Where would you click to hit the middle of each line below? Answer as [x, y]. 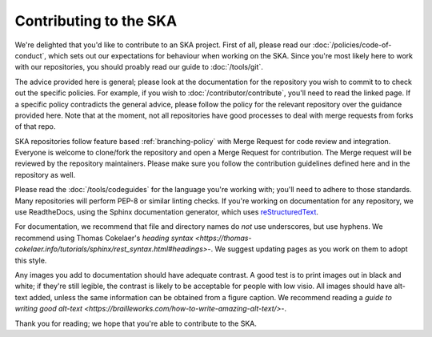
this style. [31, 260]
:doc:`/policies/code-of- [352, 45]
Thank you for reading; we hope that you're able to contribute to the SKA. [136, 323]
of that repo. [35, 126]
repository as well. [45, 175]
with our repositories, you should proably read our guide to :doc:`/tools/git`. [139, 67]
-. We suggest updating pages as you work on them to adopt [308, 249]
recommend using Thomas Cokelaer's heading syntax [104, 238]
